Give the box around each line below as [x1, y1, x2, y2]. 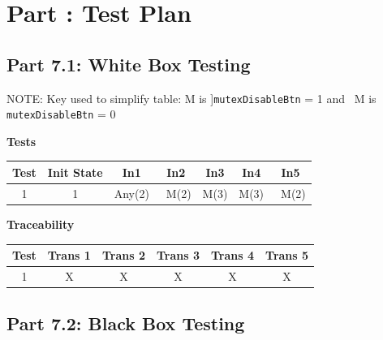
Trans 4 [211, 247, 255, 264]
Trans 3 [156, 247, 200, 264]
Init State [47, 163, 103, 180]
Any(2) [114, 184, 149, 201]
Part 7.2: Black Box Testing [6, 311, 245, 336]
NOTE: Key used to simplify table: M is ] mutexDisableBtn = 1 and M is [6, 89, 377, 106]
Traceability [6, 215, 75, 232]
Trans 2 [101, 247, 145, 264]
